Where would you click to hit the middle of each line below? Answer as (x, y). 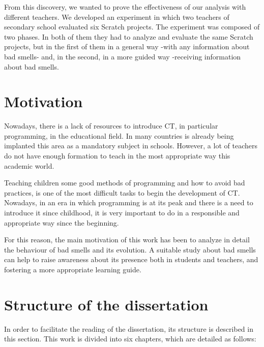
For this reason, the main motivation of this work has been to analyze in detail (127, 240)
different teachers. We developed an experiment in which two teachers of (117, 17)
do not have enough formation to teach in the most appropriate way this (117, 156)
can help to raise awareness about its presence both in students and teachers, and (131, 259)
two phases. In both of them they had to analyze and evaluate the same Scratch (129, 36)
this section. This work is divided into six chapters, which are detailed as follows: (130, 339)
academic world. (29, 165)
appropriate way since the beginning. (62, 222)
